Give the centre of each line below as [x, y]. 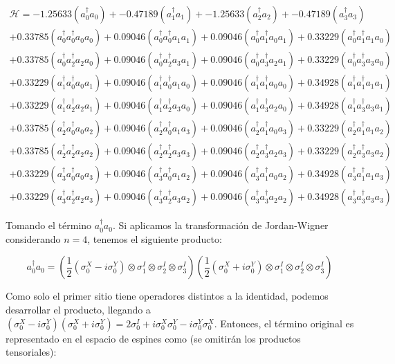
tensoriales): [31, 352]
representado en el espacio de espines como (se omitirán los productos [153, 338]
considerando [33, 238]
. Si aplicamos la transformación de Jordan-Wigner [220, 225]
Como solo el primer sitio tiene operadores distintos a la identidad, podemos [167, 296]
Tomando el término [49, 225]
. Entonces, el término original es [284, 323]
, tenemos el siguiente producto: [155, 238]
